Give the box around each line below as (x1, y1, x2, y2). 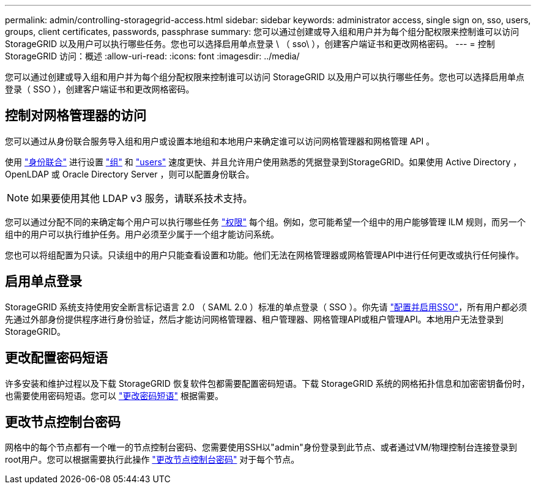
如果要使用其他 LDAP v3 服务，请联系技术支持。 (31, 192, 253, 204)
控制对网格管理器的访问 (5, 108, 146, 124)
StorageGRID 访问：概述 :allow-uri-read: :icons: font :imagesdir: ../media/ (5, 51, 300, 61)
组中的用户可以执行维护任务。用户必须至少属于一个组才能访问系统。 (5, 228, 279, 239)
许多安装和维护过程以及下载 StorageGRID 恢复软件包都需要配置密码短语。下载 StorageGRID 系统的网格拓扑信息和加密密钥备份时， (5, 378, 530, 389)
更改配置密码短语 (5, 350, 108, 366)
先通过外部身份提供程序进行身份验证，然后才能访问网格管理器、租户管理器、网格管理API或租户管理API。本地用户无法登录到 (5, 313, 504, 324)
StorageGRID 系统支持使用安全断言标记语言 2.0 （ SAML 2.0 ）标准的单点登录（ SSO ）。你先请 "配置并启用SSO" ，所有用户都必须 (5, 301, 527, 312)
